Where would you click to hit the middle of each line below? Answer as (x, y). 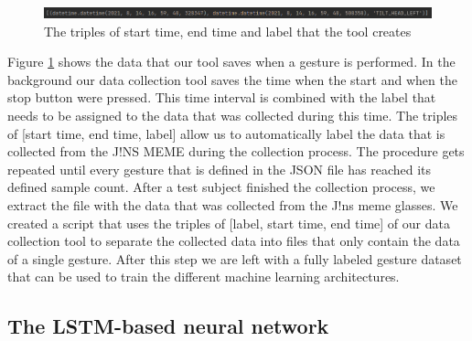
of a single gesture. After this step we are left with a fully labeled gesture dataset (235, 258)
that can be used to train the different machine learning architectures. (204, 277)
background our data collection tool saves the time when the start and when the (232, 79)
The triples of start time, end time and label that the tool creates (228, 31)
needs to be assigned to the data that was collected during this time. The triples (233, 115)
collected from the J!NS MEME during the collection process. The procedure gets (236, 151)
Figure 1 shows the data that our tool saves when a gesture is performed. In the (231, 62)
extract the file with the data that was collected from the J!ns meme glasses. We (233, 204)
